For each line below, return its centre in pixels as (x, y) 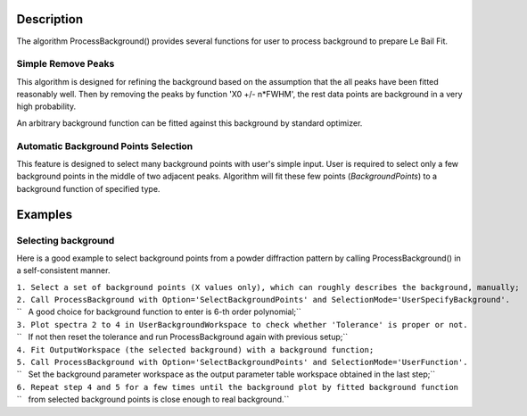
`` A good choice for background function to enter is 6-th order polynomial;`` (159, 312)
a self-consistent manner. (63, 270)
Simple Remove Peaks (66, 64)
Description (50, 19)
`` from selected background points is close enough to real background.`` (153, 399)
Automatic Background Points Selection (105, 146)
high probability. (46, 106)
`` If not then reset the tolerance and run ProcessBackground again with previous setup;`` (182, 337)
